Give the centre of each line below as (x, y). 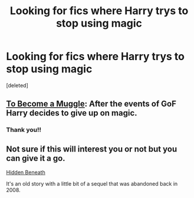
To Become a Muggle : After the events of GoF (91, 104)
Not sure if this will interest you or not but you (92, 149)
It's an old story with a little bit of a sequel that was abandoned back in (92, 184)
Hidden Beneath (26, 173)
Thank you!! (24, 130)
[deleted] (17, 85)
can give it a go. (36, 158)
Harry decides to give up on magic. (72, 113)
